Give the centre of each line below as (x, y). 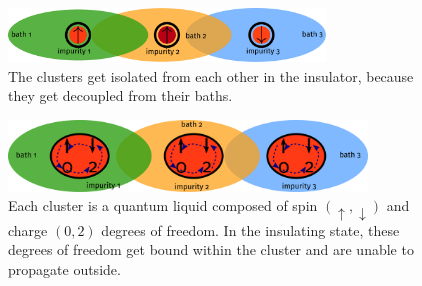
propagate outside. (64, 268)
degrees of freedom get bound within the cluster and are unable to (211, 249)
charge (28, 229)
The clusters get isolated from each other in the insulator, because (211, 75)
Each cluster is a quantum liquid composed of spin (163, 205)
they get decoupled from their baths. (120, 95)
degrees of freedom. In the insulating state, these (250, 229)
